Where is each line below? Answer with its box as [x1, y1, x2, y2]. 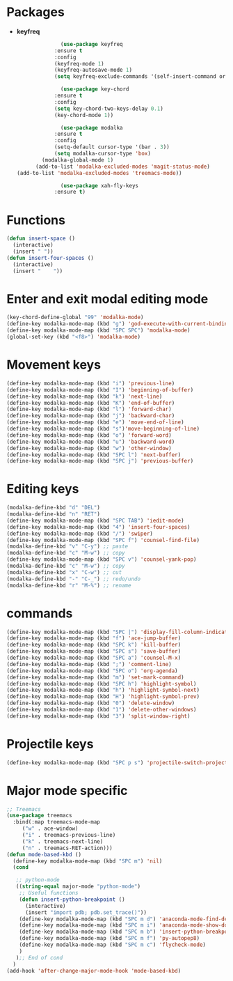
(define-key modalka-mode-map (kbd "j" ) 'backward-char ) [6, 412, 175, 419]
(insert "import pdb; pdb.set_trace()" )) [24, 909, 147, 916]
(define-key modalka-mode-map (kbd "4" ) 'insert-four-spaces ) [6, 523, 191, 530]
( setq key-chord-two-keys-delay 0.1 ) [54, 105, 164, 112]
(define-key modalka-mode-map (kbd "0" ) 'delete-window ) [6, 700, 175, 707]
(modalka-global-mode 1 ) [42, 156, 114, 164]
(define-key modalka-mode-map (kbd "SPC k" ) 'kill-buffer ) [6, 642, 182, 649]
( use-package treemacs [6, 812, 72, 819]
